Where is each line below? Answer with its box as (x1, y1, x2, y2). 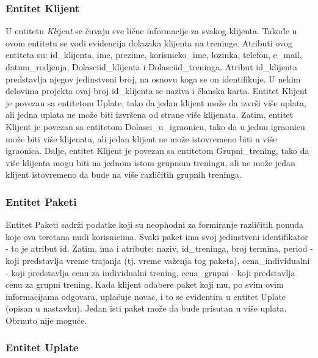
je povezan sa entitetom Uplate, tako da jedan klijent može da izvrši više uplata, (5, 96, 306, 109)
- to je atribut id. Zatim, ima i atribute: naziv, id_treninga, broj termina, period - (5, 242, 313, 255)
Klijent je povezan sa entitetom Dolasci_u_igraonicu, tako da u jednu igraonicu (5, 120, 305, 133)
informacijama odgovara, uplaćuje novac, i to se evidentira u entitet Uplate (5, 290, 286, 302)
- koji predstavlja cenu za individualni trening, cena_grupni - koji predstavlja (5, 266, 295, 279)
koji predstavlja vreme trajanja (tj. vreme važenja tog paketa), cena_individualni (5, 254, 310, 266)
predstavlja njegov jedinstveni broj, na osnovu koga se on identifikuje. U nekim (5, 72, 301, 85)
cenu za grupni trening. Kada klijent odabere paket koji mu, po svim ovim (5, 278, 284, 291)
